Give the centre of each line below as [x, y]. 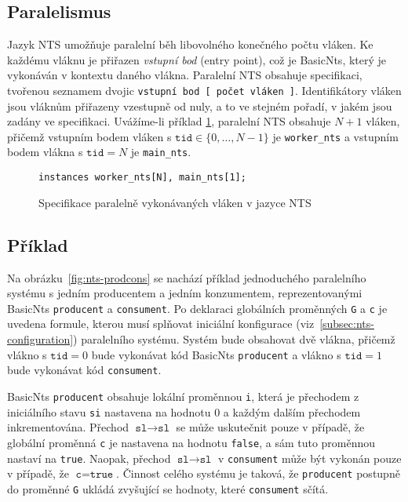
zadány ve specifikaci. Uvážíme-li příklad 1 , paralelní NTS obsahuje [169, 121]
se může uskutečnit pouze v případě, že [270, 427]
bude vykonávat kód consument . [84, 370]
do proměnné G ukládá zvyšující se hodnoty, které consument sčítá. [168, 488]
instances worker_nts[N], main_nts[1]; [142, 178]
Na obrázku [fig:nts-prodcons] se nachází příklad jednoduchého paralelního [187, 277]
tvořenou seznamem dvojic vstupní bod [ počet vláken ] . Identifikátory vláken [204, 90]
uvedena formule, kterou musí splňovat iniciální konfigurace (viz [161, 324]
